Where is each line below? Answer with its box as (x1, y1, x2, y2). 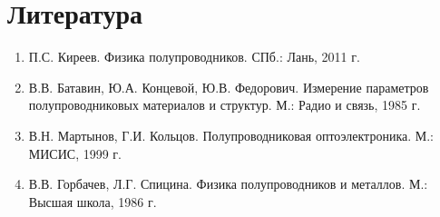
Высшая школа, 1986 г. (28, 192, 157, 211)
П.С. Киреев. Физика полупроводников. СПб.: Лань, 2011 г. (28, 47, 360, 66)
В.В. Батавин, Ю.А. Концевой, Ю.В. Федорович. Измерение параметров (28, 77, 429, 96)
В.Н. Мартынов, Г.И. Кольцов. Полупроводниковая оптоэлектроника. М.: (28, 125, 434, 144)
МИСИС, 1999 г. (28, 143, 122, 163)
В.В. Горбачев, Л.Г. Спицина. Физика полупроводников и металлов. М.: (28, 174, 428, 193)
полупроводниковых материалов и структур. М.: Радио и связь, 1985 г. (28, 95, 421, 114)
